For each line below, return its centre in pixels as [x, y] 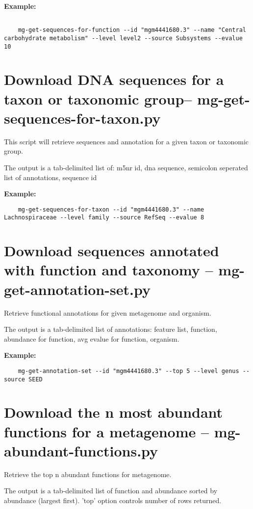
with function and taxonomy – [109, 270]
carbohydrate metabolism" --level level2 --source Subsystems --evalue [123, 38]
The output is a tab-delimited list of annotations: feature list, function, [111, 329]
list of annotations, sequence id [51, 177]
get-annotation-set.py [77, 289]
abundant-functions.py [81, 450]
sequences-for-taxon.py [82, 118]
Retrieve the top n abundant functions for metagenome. [88, 474]
